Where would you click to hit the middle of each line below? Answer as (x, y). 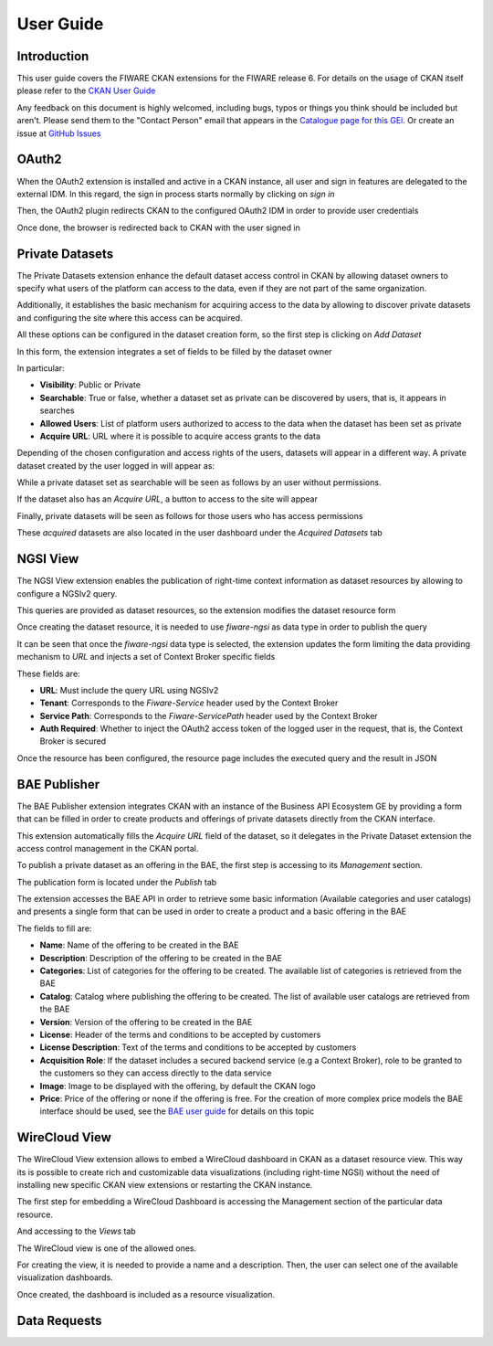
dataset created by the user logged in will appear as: (115, 465)
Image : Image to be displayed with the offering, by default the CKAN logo (178, 1086)
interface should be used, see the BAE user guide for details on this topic (177, 1111)
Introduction (53, 56)
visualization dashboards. (65, 1277)
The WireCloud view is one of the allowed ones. (107, 1248)
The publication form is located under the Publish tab (117, 882)
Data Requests (59, 1320)
